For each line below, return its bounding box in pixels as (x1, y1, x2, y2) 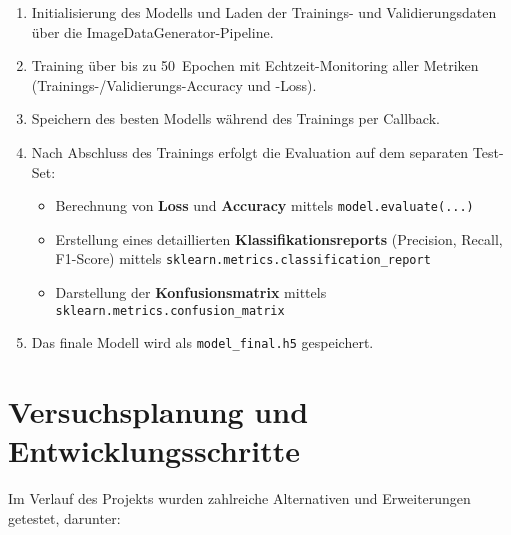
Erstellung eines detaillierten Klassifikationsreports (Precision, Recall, (55, 228, 503, 249)
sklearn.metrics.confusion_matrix (55, 303, 285, 318)
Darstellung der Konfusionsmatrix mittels (55, 282, 327, 303)
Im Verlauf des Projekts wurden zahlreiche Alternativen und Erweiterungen (8, 488, 471, 509)
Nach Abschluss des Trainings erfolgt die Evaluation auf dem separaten (31, 141, 469, 162)
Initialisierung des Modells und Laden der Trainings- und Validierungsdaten (31, 2, 497, 22)
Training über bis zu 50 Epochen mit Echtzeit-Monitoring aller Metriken (31, 55, 479, 76)
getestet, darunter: (8, 507, 121, 528)
